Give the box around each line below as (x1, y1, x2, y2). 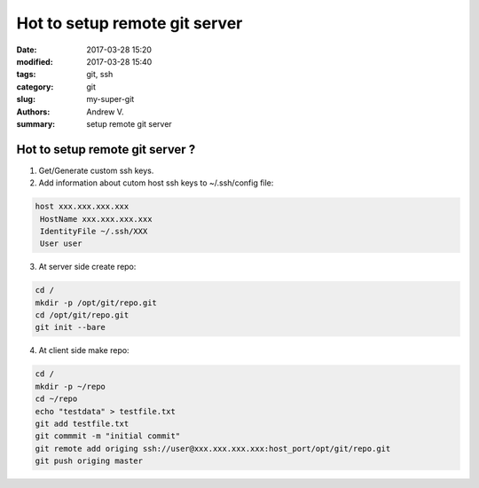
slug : (16, 94, 35, 105)
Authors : (16, 106, 51, 117)
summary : (16, 118, 56, 129)
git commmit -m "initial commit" (35, 431, 181, 441)
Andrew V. (86, 106, 124, 117)
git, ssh (86, 69, 114, 80)
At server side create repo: (38, 262, 137, 272)
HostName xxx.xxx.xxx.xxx (40, 214, 153, 224)
